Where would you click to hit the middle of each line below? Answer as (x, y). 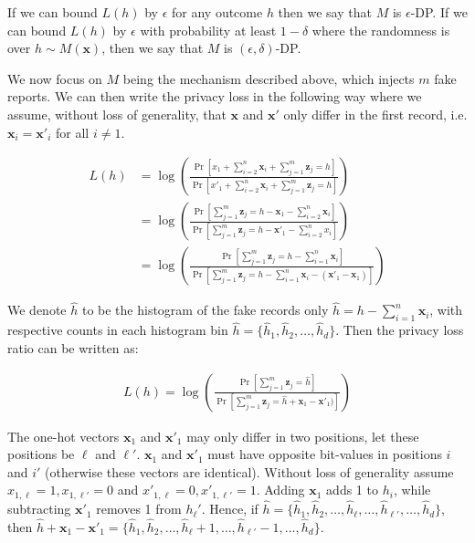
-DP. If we (439, 12)
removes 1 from (139, 509)
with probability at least (208, 30)
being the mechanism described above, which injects (269, 78)
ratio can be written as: (73, 348)
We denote (37, 310)
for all (73, 132)
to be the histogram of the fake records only (205, 310)
